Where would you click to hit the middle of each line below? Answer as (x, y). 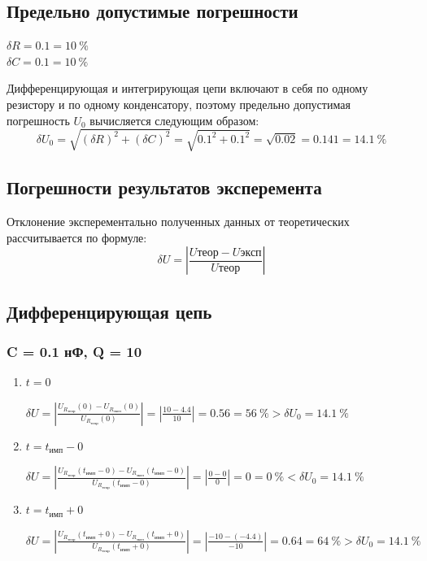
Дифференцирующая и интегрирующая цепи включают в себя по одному (187, 88)
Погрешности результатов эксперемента (164, 187)
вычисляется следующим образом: (174, 120)
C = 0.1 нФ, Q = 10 (74, 351)
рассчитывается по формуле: (77, 237)
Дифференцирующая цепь (109, 311)
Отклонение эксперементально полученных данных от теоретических (178, 221)
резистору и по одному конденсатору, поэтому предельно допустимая (179, 104)
